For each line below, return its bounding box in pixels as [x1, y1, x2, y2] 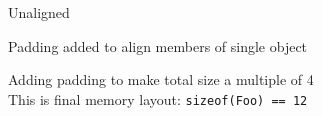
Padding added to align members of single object [8, 35, 308, 56]
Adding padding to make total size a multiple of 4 [8, 69, 314, 90]
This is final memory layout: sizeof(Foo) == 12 [8, 88, 308, 109]
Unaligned [8, 2, 70, 22]
